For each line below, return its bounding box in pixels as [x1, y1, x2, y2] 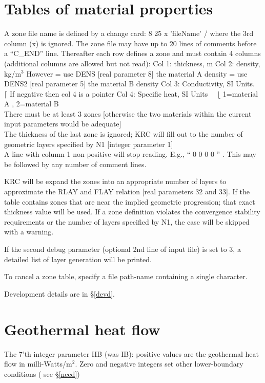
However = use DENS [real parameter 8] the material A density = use [26, 68, 248, 79]
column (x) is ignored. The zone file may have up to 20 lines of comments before [4, 38, 257, 48]
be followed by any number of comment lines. [4, 158, 147, 169]
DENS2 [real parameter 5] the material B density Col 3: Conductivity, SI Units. [4, 78, 255, 89]
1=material [222, 88, 258, 99]
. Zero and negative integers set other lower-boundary [75, 358, 243, 369]
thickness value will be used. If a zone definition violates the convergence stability [4, 206, 260, 217]
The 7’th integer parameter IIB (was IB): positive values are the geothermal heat [4, 348, 259, 359]
